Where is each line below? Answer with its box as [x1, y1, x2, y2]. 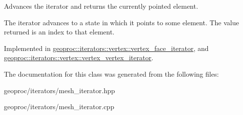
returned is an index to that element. [4, 27, 115, 37]
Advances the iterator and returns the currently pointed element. [4, 1, 198, 11]
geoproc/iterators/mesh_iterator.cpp [4, 101, 114, 112]
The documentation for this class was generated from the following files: [4, 68, 219, 79]
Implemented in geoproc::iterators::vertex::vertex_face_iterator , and [4, 43, 209, 53]
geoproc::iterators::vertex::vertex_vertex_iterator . [4, 52, 154, 63]
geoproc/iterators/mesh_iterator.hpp [4, 85, 115, 95]
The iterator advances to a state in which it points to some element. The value [4, 17, 239, 27]
